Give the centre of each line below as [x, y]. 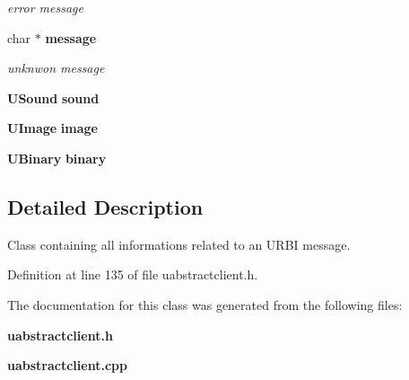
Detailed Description [105, 206]
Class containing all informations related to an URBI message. [179, 244]
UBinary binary [57, 158]
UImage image [52, 128]
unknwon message [56, 68]
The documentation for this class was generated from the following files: [205, 304]
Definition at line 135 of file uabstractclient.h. [133, 274]
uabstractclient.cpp [67, 365]
